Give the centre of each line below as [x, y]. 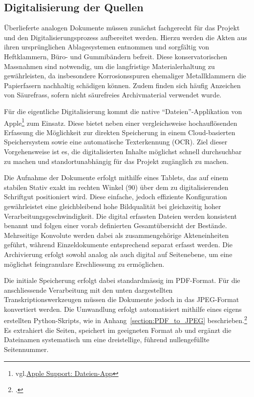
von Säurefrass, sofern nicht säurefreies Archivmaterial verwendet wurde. [113, 95]
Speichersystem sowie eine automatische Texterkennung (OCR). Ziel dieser [116, 142]
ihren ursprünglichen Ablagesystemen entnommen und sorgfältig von [107, 47]
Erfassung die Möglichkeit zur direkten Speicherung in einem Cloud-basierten [120, 132]
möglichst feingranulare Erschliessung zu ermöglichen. [84, 264]
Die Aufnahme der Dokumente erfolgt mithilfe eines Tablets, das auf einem [116, 177]
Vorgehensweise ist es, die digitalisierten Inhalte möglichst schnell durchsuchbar [123, 151]
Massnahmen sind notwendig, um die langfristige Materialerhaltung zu [109, 66]
